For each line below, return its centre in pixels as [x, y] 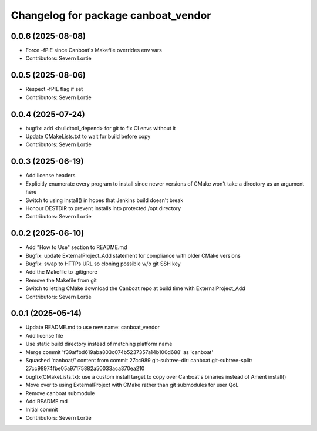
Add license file [44, 335]
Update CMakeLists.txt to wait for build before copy [88, 137]
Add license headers [50, 176]
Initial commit [42, 410]
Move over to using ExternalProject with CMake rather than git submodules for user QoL [132, 385]
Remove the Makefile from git [61, 280]
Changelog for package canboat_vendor [111, 15]
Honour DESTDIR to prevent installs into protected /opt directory [103, 208]
